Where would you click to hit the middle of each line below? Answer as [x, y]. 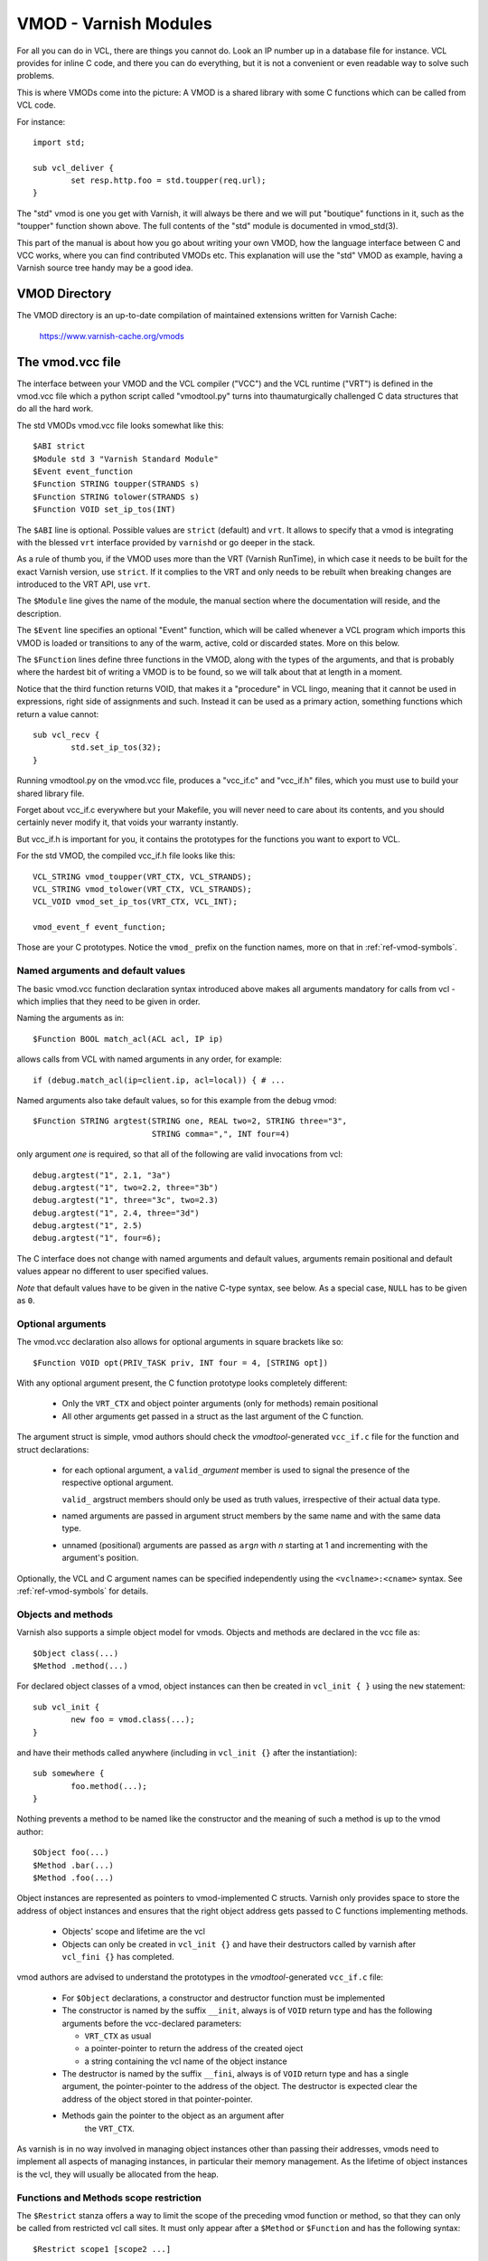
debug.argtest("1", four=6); [97, 1238]
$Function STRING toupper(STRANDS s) [117, 484]
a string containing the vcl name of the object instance [186, 2061]
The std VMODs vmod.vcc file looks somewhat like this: [121, 425]
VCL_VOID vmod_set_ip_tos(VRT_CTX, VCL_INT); [136, 902]
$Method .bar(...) [74, 1865]
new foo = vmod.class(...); [133, 1720]
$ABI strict [59, 446]
